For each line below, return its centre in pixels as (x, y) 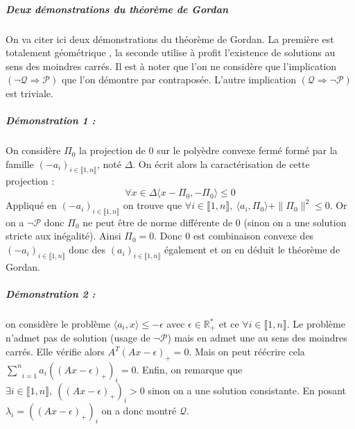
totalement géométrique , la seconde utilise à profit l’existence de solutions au (171, 52)
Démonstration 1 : (51, 120)
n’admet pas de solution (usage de (78, 338)
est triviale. (29, 93)
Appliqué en (31, 205)
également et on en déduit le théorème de (252, 250)
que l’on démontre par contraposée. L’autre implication (179, 79)
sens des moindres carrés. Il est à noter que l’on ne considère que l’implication (171, 66)
